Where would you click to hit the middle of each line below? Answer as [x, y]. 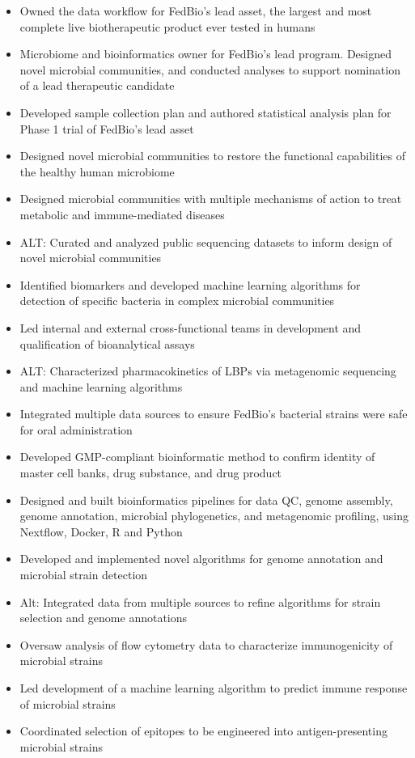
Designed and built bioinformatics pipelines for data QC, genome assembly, [206, 500]
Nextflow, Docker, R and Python [101, 531]
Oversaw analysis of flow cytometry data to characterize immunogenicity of [206, 644]
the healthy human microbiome [97, 171]
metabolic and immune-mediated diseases [122, 214]
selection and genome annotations [104, 618]
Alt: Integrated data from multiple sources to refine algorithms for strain [200, 601]
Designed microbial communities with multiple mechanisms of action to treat [211, 199]
